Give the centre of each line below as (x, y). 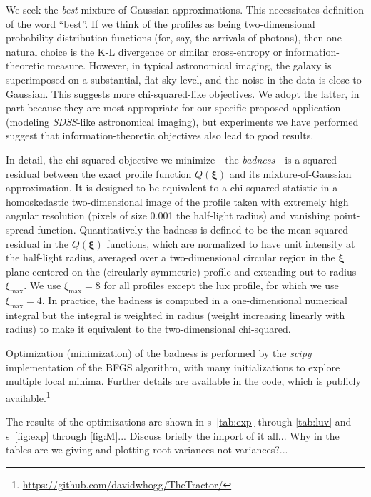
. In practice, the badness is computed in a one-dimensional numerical (194, 300)
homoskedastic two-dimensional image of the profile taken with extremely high (177, 201)
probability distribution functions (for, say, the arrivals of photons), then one (174, 37)
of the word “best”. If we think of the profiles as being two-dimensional (161, 23)
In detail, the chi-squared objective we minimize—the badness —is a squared (172, 159)
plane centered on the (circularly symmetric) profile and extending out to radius (181, 271)
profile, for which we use (286, 285)
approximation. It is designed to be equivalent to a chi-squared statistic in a (172, 187)
